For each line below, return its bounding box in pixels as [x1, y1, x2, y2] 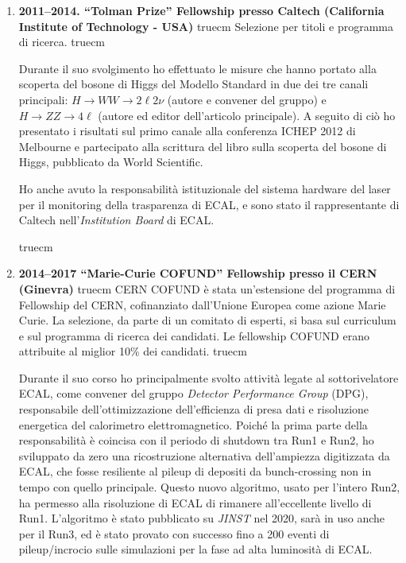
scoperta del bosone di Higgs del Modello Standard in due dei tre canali [18, 76, 369, 92]
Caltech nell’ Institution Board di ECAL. [18, 212, 215, 228]
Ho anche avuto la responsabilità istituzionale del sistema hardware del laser [18, 180, 391, 196]
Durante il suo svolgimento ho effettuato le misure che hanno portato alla [18, 60, 377, 76]
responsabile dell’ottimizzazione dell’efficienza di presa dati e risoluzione [18, 401, 369, 417]
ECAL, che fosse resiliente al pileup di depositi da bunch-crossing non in [18, 463, 372, 480]
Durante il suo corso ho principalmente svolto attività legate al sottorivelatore [18, 369, 399, 386]
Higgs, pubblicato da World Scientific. [18, 153, 203, 170]
